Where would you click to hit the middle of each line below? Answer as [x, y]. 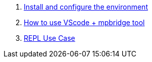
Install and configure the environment [86, 7]
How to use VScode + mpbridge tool [84, 22]
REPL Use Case [49, 38]
